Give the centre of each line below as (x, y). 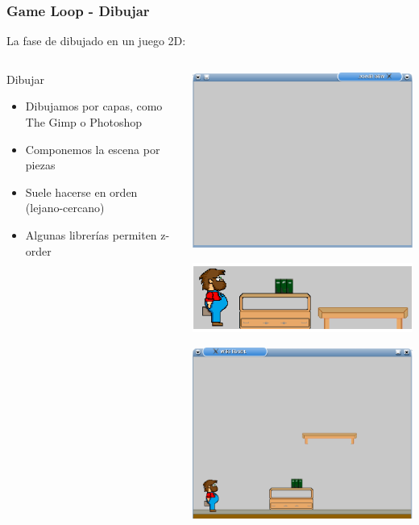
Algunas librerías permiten (91, 234)
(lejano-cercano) (65, 208)
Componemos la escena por (93, 149)
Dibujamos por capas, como (94, 106)
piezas (40, 165)
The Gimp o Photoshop (84, 122)
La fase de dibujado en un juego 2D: (96, 41)
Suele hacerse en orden (81, 192)
